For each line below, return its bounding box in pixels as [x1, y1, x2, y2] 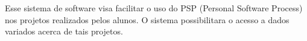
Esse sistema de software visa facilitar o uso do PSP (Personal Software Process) [5, 2, 303, 14]
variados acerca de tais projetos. [5, 25, 123, 37]
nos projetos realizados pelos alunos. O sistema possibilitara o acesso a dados [5, 13, 290, 26]
